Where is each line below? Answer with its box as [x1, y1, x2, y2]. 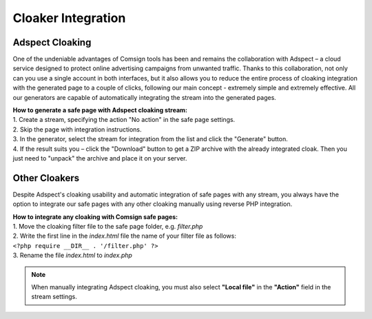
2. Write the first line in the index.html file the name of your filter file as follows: [12, 231, 237, 240]
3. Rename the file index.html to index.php [12, 251, 132, 260]
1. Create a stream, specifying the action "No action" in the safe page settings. [12, 116, 236, 124]
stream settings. [31, 293, 77, 301]
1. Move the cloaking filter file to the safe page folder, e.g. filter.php [12, 223, 203, 231]
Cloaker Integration [12, 10, 126, 25]
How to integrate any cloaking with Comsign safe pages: [12, 212, 178, 220]
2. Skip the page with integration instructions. [12, 125, 142, 134]
